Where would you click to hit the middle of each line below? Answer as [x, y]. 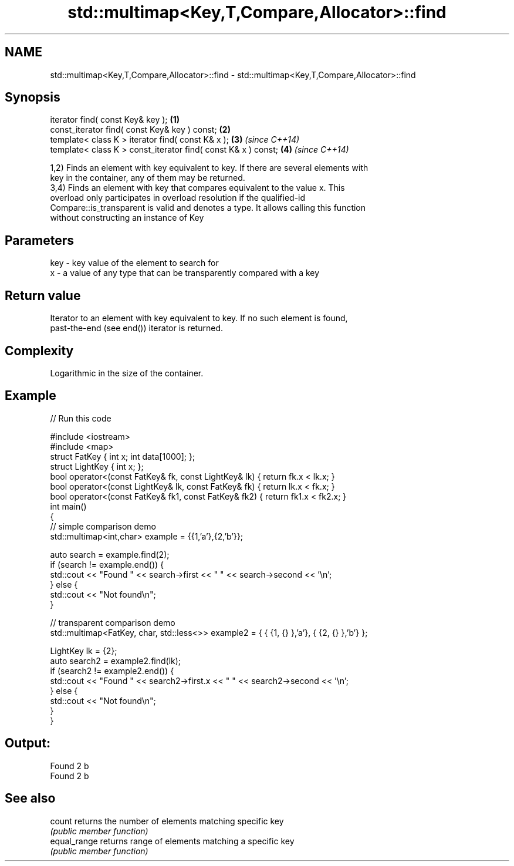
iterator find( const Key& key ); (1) [115, 120]
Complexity [39, 351]
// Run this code [81, 418]
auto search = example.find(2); [110, 554]
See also [30, 798]
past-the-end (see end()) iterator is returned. [136, 328]
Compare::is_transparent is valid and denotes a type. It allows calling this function [208, 208]
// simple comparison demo [103, 526]
